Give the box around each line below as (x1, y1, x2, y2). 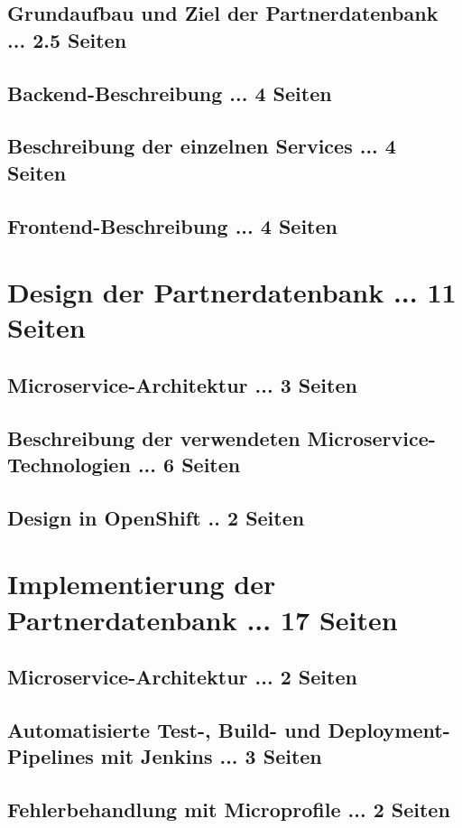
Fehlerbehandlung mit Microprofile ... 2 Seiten (7, 795, 450, 823)
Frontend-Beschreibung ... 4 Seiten (7, 211, 337, 239)
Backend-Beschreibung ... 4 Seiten (7, 79, 332, 107)
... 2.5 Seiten (7, 25, 127, 53)
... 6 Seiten (137, 451, 241, 479)
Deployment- (328, 715, 450, 743)
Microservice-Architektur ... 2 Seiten (7, 663, 357, 691)
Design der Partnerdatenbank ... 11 (7, 274, 457, 311)
